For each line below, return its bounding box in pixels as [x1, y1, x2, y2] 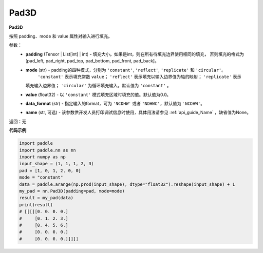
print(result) [19, 202, 53, 207]
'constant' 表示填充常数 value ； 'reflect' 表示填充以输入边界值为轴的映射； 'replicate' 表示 [38, 74, 242, 79]
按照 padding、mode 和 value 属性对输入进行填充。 [9, 33, 113, 39]
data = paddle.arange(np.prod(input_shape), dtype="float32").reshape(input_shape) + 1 [19, 181, 235, 187]
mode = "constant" [19, 175, 63, 180]
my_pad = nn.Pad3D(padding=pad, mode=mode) [19, 188, 125, 194]
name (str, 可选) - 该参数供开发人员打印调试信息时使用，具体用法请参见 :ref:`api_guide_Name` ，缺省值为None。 [25, 110, 251, 116]
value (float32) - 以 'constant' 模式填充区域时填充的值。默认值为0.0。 [25, 92, 171, 97]
